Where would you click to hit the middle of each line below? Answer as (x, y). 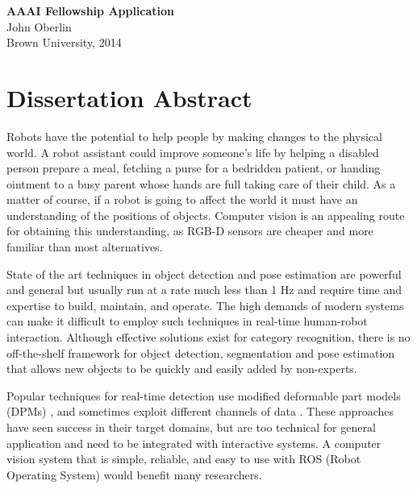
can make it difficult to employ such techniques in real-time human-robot (187, 321)
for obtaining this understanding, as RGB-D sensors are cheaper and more (190, 231)
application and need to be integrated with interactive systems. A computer (194, 443)
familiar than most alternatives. (85, 247)
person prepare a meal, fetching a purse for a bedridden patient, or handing (194, 168)
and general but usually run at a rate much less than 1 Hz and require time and (204, 290)
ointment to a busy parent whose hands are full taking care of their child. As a (201, 183)
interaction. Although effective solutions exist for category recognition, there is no (208, 337)
